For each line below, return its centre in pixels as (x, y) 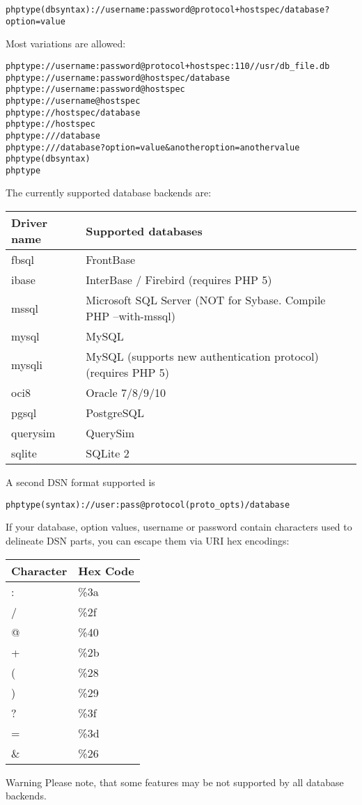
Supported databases (144, 230)
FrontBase (111, 260)
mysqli (27, 364)
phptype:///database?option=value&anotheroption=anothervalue (153, 147)
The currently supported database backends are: (109, 193)
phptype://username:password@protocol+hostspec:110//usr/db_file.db (168, 66)
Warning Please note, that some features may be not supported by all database (175, 782)
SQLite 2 (108, 453)
